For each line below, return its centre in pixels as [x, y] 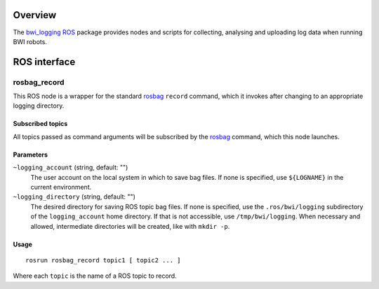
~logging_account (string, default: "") [71, 167]
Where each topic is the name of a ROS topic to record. [95, 276]
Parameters [31, 155]
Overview [35, 15]
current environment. [61, 187]
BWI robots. [30, 41]
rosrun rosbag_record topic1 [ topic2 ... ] [104, 260]
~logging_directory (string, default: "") [74, 197]
